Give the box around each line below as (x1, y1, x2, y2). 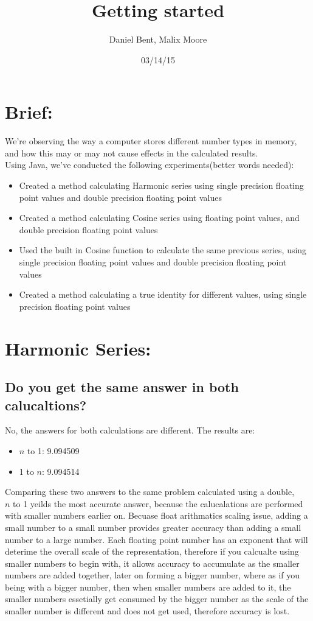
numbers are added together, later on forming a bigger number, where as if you (5, 569, 300, 581)
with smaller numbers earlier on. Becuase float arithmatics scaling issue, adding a (5, 509, 308, 522)
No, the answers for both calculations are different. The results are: (5, 424, 255, 437)
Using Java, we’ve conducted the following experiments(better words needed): (5, 158, 294, 171)
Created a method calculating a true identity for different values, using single (19, 288, 307, 301)
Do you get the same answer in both (5, 377, 239, 396)
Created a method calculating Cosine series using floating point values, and (19, 211, 300, 224)
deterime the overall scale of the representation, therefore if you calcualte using (5, 545, 299, 558)
